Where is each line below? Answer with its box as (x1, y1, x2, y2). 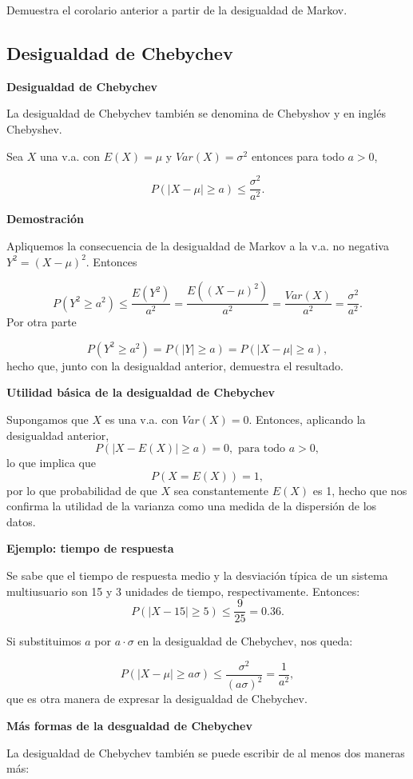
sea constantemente (173, 481, 269, 498)
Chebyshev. (6, 120, 62, 137)
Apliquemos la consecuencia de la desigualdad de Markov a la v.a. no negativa (6, 237, 389, 254)
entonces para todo (251, 147, 344, 164)
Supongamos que (6, 410, 89, 427)
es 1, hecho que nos (312, 481, 407, 498)
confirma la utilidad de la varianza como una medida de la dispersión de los (6, 497, 377, 514)
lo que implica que (6, 454, 96, 471)
